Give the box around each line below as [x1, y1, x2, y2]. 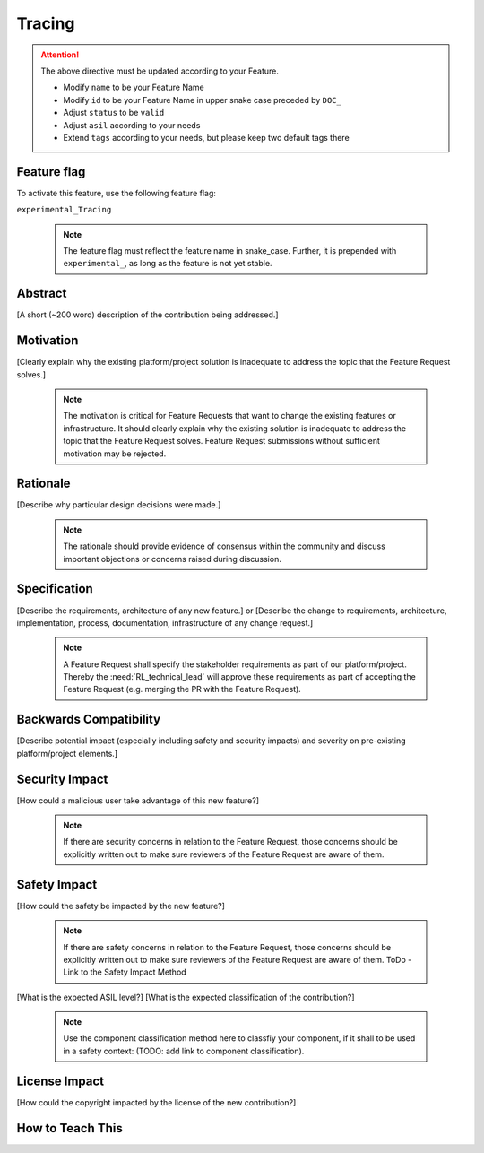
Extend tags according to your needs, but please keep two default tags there [63, 132, 350, 143]
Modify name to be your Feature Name [63, 82, 205, 93]
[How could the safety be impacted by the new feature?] [16, 900, 226, 911]
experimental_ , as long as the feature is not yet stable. [63, 258, 272, 269]
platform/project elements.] [16, 748, 118, 759]
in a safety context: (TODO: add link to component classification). [63, 1045, 305, 1056]
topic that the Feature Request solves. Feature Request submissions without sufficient [63, 436, 381, 446]
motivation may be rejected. [63, 448, 167, 459]
